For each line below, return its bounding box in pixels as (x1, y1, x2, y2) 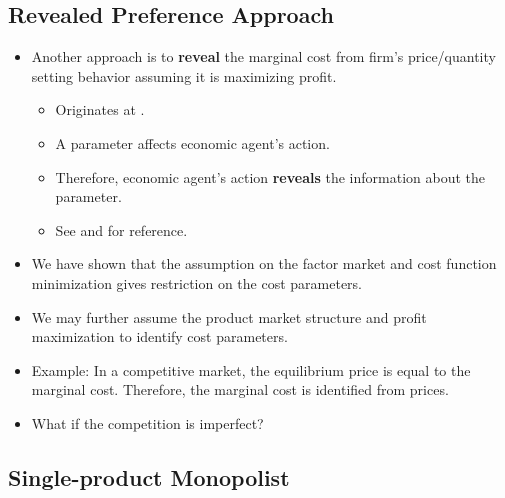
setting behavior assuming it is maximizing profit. (31, 65, 337, 86)
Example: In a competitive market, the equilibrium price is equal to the (31, 359, 471, 380)
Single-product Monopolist (8, 461, 290, 492)
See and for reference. (55, 219, 188, 240)
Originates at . (55, 99, 145, 120)
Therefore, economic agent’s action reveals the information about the (55, 166, 486, 187)
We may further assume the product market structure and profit (31, 306, 427, 327)
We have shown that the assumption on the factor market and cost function (31, 253, 497, 274)
